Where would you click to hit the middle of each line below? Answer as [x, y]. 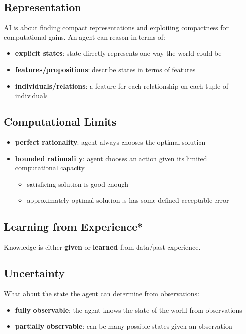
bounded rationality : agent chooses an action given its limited [111, 158]
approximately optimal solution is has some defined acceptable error [128, 200]
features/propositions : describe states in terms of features [105, 69]
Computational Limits [60, 122]
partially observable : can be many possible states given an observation [124, 326]
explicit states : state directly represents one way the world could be [118, 53]
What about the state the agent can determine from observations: [101, 293]
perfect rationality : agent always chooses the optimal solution [110, 142]
